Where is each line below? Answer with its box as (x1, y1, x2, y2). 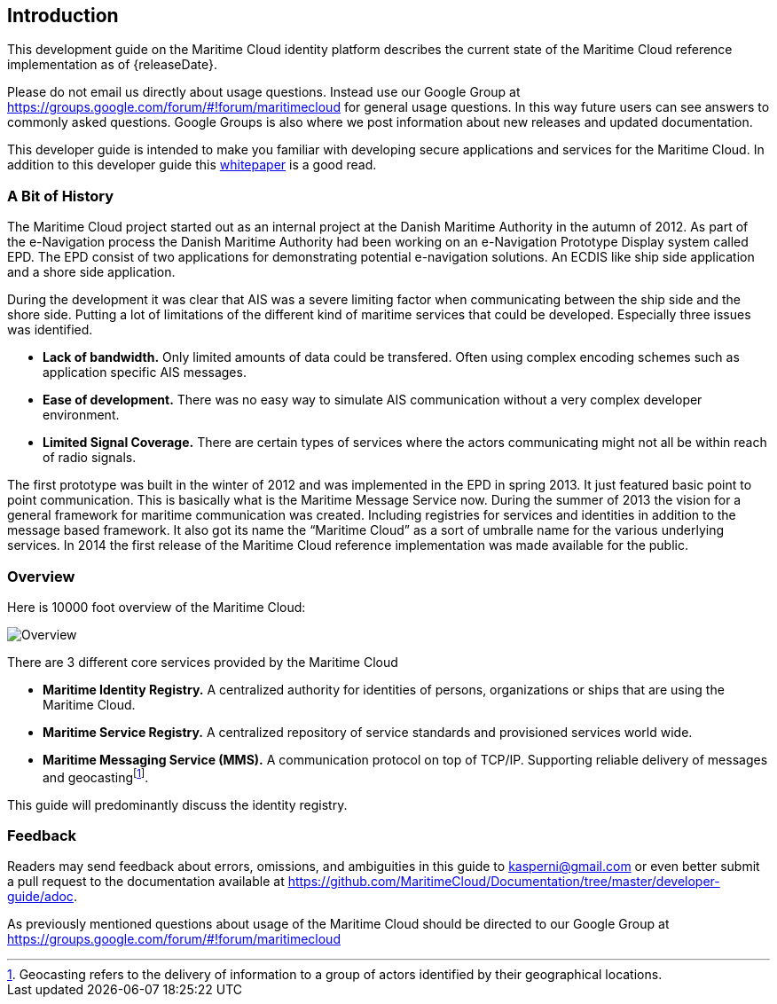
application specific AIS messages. (43, 365, 247, 380)
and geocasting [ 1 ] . (43, 766, 149, 785)
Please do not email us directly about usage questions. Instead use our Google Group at (7, 84, 521, 100)
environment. (43, 407, 120, 423)
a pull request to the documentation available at (7, 874, 285, 890)
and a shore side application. (7, 264, 176, 280)
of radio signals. (43, 450, 137, 466)
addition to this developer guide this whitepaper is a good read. (7, 157, 377, 173)
